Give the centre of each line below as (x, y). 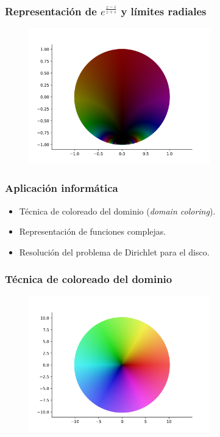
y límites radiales (164, 11)
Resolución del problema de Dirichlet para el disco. (114, 252)
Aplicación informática (62, 188)
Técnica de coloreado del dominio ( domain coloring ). (117, 211)
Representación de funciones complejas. (93, 231)
